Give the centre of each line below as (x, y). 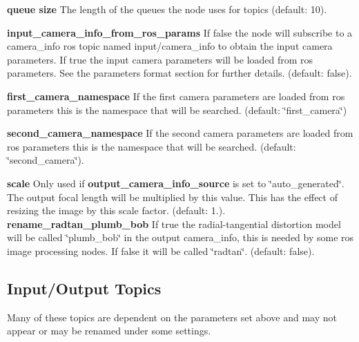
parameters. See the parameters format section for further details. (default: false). (179, 73)
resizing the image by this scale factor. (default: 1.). (116, 210)
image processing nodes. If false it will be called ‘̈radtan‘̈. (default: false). (161, 250)
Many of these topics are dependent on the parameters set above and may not (172, 317)
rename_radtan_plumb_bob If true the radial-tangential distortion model (174, 224)
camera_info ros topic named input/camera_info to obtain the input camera (170, 46)
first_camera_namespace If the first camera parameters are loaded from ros (176, 96)
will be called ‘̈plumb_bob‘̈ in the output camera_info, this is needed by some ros (181, 237)
